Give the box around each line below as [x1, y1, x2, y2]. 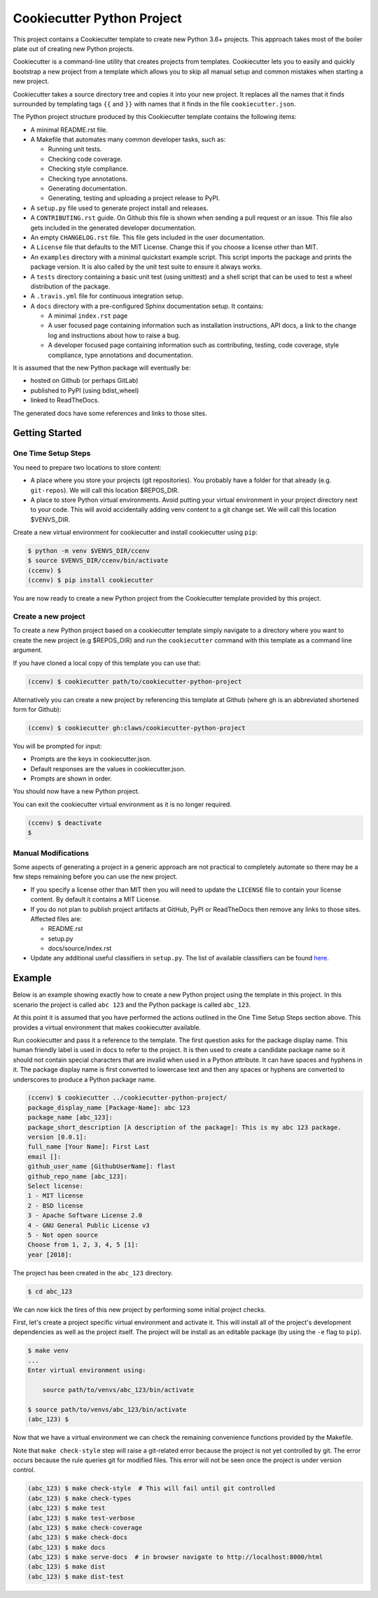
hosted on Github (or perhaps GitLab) [30, 377, 139, 385]
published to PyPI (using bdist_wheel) [30, 386, 139, 395]
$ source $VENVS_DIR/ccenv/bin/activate [27, 556, 168, 565]
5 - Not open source [27, 1231, 98, 1239]
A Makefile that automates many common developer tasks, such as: [30, 135, 226, 143]
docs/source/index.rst [48, 944, 112, 953]
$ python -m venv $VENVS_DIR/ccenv [27, 547, 150, 555]
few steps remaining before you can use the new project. [13, 872, 178, 881]
